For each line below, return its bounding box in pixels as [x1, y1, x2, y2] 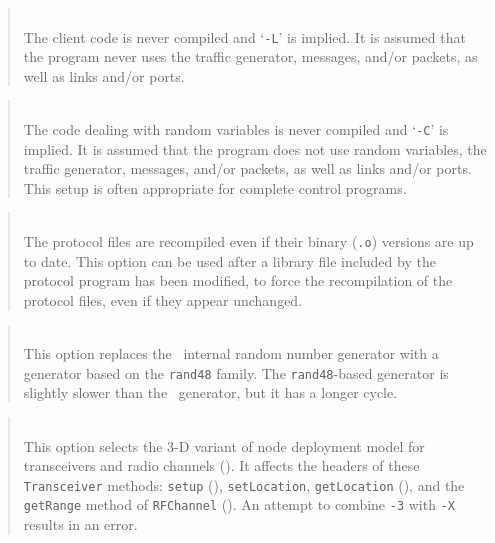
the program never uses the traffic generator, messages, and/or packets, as [23, 46, 478, 67]
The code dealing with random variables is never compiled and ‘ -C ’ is [23, 119, 449, 140]
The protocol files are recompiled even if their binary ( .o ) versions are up [23, 231, 474, 252]
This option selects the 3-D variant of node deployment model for [23, 435, 425, 456]
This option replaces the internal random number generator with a [23, 343, 439, 364]
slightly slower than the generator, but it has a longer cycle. [23, 382, 398, 403]
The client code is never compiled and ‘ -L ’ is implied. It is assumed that [23, 26, 466, 47]
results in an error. [23, 514, 138, 535]
